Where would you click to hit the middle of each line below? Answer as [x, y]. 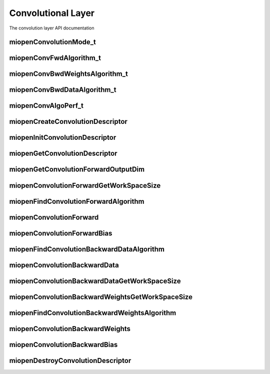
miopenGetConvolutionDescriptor [63, 154]
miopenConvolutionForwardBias [61, 233]
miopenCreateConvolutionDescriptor [68, 122]
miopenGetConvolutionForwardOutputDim [77, 170]
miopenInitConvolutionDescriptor [63, 138]
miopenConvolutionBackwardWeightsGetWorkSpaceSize [101, 297]
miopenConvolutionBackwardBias [63, 345]
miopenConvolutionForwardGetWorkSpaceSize [85, 186]
